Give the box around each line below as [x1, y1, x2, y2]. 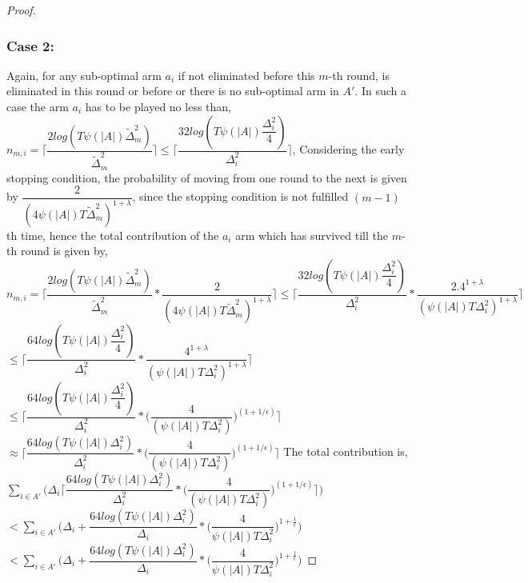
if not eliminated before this [178, 66, 315, 83]
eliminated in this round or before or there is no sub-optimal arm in [6, 82, 339, 99]
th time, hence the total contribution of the [6, 226, 219, 243]
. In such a [354, 82, 406, 99]
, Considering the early [292, 141, 405, 158]
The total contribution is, [283, 443, 408, 460]
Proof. [6, 2, 36, 18]
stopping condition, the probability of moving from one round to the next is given [6, 169, 407, 186]
